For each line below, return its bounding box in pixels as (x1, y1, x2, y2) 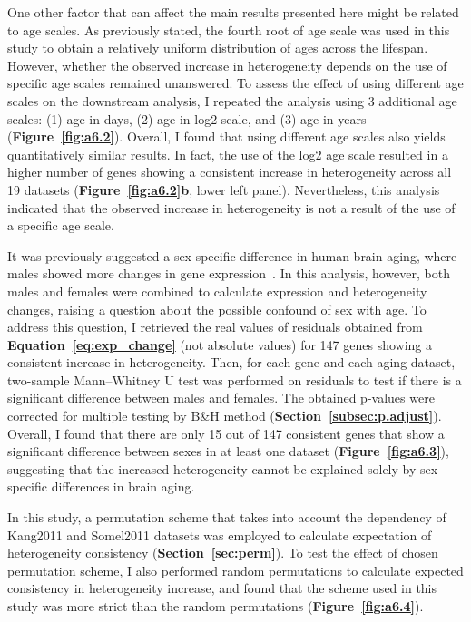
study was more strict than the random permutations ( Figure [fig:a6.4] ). (7, 597, 424, 615)
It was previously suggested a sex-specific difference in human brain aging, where (7, 246, 457, 265)
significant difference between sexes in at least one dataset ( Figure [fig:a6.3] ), (7, 442, 449, 461)
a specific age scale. (7, 216, 114, 235)
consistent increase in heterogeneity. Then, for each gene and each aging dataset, (7, 353, 456, 372)
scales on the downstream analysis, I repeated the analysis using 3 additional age (7, 91, 457, 110)
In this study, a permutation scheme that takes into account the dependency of (7, 508, 446, 527)
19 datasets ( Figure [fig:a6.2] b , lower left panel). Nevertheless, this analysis (7, 180, 440, 199)
